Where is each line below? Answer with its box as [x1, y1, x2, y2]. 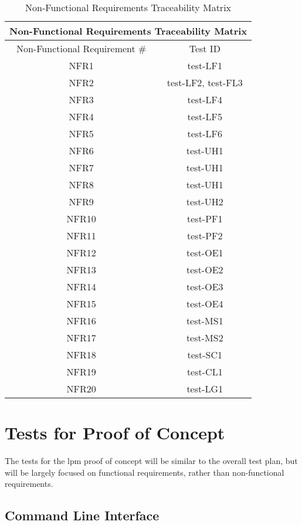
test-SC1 [187, 348, 223, 361]
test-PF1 [187, 212, 223, 225]
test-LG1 [186, 382, 223, 395]
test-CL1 [186, 365, 223, 378]
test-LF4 [187, 93, 223, 106]
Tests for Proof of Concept [5, 421, 225, 445]
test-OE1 [186, 246, 223, 259]
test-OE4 [186, 297, 223, 310]
